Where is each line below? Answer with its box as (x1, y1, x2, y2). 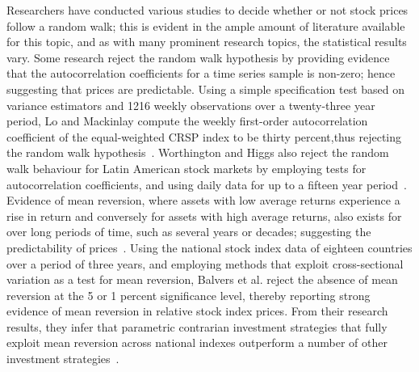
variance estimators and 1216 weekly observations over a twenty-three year (6, 96, 375, 113)
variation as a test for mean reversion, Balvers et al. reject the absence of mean (6, 271, 398, 288)
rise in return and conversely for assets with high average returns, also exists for (6, 207, 402, 224)
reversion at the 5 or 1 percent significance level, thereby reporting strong (6, 286, 371, 303)
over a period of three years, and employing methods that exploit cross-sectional (6, 255, 404, 272)
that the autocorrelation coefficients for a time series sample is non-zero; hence (6, 65, 396, 82)
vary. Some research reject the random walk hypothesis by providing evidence (6, 49, 390, 66)
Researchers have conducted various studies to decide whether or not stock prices (6, 2, 409, 18)
